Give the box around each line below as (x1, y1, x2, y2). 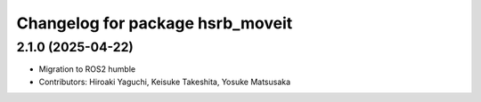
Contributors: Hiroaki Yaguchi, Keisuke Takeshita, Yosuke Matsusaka (38, 76, 291, 87)
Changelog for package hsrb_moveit (16, 13, 293, 33)
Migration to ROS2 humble (38, 64, 136, 75)
